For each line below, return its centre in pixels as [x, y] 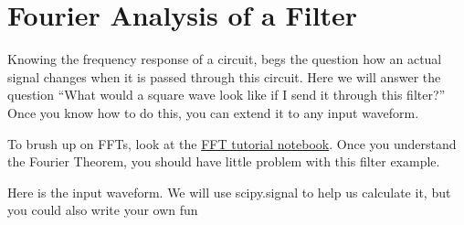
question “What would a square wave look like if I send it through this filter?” [227, 95]
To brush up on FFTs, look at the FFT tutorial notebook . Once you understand [232, 143]
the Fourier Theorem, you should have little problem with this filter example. [224, 161]
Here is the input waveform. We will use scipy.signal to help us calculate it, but [229, 192]
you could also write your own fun [103, 210]
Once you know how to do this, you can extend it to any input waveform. [213, 112]
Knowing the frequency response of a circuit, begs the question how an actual [225, 59]
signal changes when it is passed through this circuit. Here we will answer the [224, 76]
